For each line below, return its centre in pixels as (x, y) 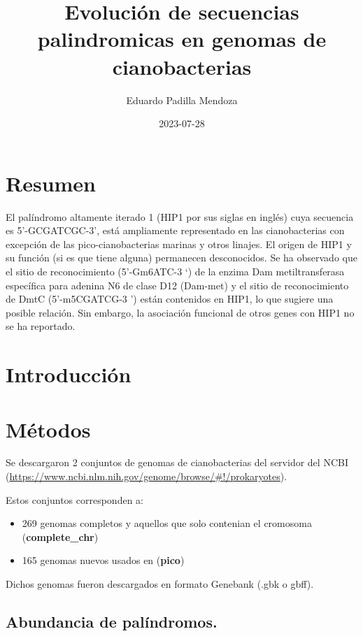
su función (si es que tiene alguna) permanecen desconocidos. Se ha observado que (181, 258)
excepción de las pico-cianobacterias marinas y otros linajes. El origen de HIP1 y (179, 244)
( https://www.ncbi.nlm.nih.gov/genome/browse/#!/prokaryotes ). (147, 476)
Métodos (48, 429)
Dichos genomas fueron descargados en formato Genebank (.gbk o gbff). (160, 584)
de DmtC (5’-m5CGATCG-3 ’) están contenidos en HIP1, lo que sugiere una (170, 299)
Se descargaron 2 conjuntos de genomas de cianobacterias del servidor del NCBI (177, 462)
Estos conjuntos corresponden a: (74, 499)
